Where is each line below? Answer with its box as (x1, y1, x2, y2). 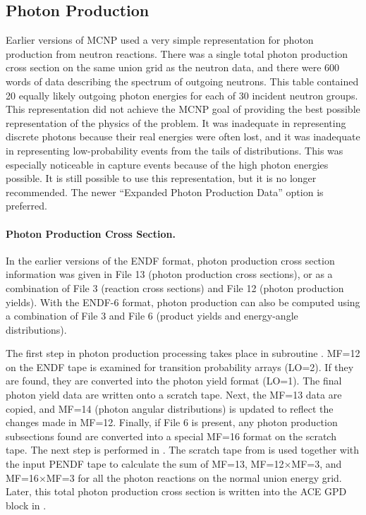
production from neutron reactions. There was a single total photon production (6, 46, 348, 61)
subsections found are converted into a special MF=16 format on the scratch (6, 428, 336, 443)
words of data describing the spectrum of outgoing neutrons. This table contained (6, 73, 359, 88)
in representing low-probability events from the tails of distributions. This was (6, 143, 343, 157)
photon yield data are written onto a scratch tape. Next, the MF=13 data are (6, 387, 342, 402)
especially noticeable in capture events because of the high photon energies (6, 157, 329, 171)
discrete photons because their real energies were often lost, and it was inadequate (6, 129, 360, 144)
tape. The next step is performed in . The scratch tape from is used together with (6, 442, 360, 457)
